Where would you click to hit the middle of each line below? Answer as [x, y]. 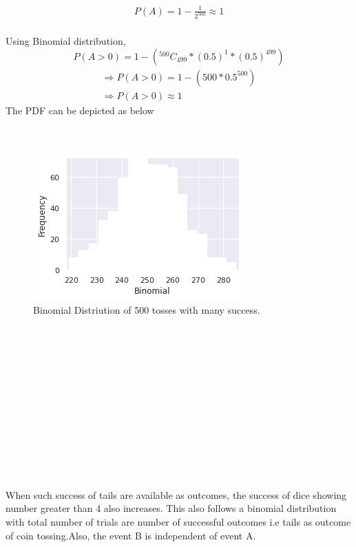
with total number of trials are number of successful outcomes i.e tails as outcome [178, 521]
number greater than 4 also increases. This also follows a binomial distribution [171, 508]
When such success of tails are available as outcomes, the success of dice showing [176, 494]
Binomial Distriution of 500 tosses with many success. [147, 310]
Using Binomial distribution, [66, 41]
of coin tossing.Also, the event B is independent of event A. [131, 535]
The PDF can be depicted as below [80, 110]
